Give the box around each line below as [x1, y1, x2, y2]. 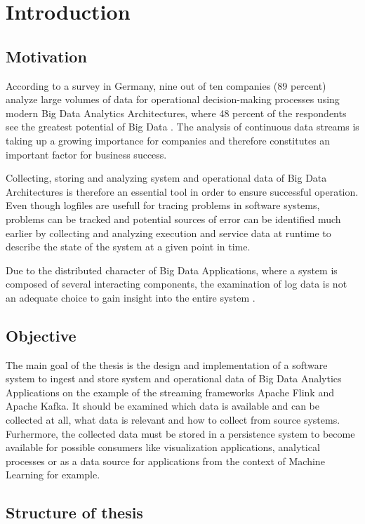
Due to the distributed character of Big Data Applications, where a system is [6, 262, 338, 277]
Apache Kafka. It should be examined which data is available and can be [6, 398, 319, 413]
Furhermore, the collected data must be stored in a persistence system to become [6, 426, 355, 441]
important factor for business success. [6, 147, 167, 161]
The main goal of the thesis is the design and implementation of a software [6, 357, 328, 372]
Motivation [6, 45, 87, 67]
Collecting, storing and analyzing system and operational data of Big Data [6, 170, 327, 185]
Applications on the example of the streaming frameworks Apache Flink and [6, 384, 334, 399]
